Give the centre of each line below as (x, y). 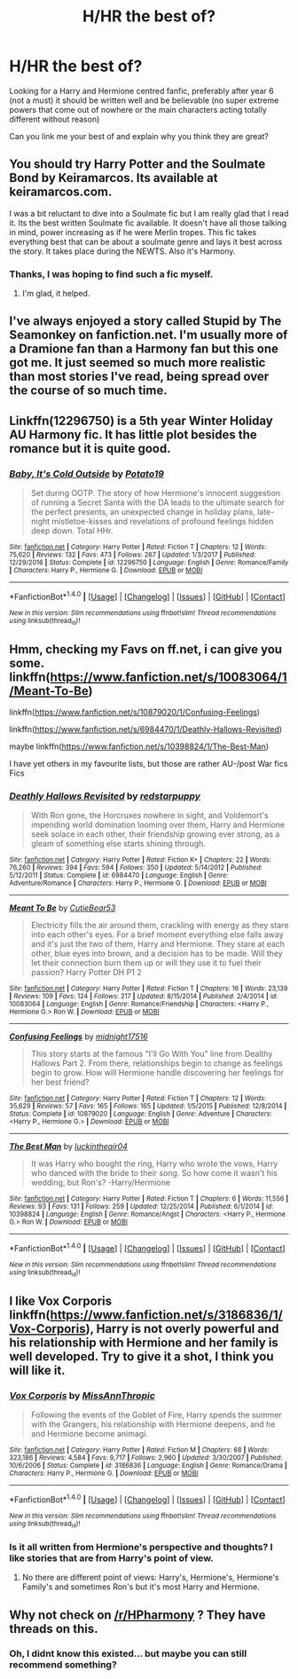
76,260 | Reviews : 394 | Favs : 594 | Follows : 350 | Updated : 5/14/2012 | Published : (136, 868)
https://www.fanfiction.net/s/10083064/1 (169, 677)
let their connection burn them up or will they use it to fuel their (146, 963)
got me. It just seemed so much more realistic (137, 363)
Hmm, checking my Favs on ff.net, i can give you (145, 649)
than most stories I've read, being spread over (139, 377)
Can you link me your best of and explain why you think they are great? (139, 136)
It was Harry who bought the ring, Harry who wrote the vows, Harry (154, 1163)
